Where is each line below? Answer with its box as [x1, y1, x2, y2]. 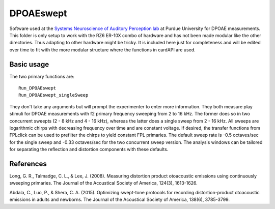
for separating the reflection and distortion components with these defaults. [9, 146, 169, 153]
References [9, 159, 47, 168]
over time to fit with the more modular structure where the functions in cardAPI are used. [9, 46, 196, 53]
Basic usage [9, 60, 49, 69]
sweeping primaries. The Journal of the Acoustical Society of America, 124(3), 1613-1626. [9, 180, 198, 186]
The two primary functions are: [9, 73, 75, 79]
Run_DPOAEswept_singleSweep [18, 92, 89, 98]
